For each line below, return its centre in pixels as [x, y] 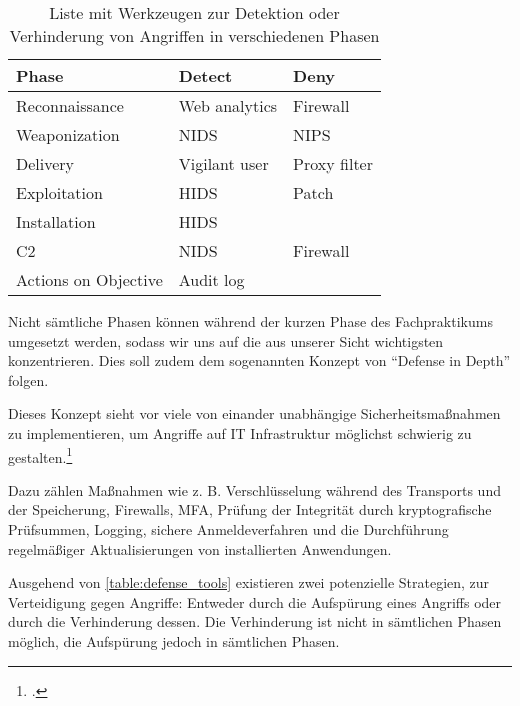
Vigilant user [223, 163]
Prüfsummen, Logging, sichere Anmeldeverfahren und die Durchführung [228, 529]
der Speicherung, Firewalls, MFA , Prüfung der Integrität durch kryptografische [250, 509]
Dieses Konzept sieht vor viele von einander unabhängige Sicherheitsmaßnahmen [254, 413]
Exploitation [59, 192]
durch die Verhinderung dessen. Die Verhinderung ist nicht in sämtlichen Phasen [255, 621]
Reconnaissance [70, 105]
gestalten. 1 [40, 455]
